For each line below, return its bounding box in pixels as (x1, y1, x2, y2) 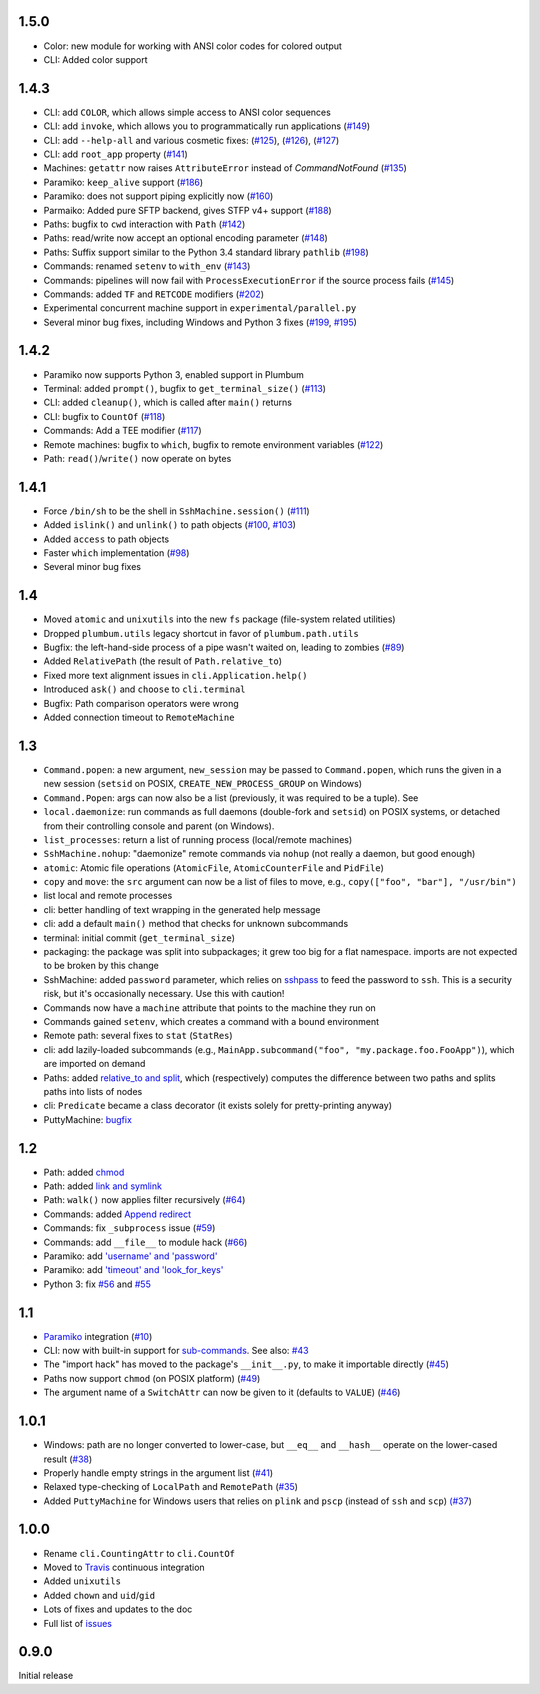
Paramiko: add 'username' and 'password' (43, 1250, 218, 1262)
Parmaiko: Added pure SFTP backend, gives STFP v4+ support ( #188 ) (43, 204, 332, 216)
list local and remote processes (43, 890, 173, 902)
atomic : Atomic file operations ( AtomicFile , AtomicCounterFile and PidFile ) (43, 861, 385, 874)
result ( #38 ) (43, 1453, 93, 1465)
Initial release (18, 1670, 74, 1682)
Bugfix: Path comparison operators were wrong (43, 697, 239, 709)
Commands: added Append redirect (43, 1208, 192, 1220)
